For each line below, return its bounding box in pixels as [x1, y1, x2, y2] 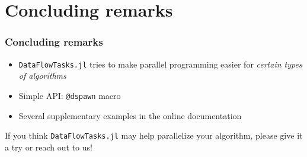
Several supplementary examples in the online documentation [18, 109, 242, 121]
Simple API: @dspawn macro [18, 89, 121, 101]
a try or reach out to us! [5, 140, 92, 153]
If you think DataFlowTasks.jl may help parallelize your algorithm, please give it [5, 129, 303, 142]
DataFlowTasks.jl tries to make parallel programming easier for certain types [18, 57, 302, 70]
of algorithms [18, 69, 66, 82]
